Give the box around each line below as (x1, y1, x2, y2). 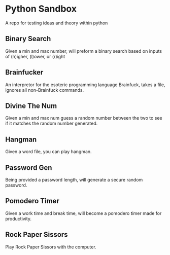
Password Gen (5, 163, 52, 172)
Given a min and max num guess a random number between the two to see (5, 115, 162, 121)
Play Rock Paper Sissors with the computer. (5, 244, 96, 250)
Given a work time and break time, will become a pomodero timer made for (5, 210, 162, 216)
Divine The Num (5, 101, 57, 110)
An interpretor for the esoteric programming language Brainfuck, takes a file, (5, 82, 165, 88)
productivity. (5, 215, 32, 222)
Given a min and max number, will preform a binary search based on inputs (5, 48, 162, 54)
